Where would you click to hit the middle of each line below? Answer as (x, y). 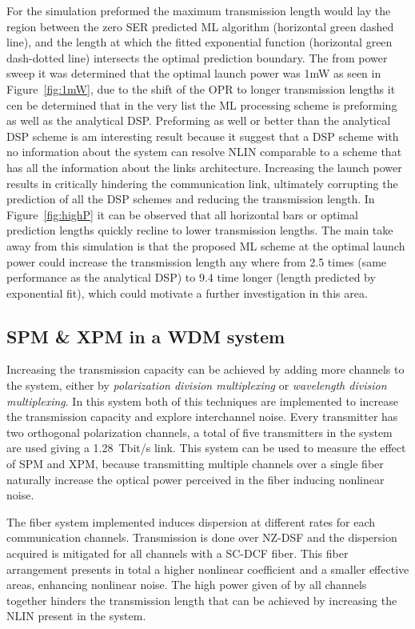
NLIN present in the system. (76, 616)
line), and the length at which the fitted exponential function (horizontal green (200, 42)
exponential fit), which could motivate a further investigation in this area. (187, 292)
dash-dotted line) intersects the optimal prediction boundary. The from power (197, 57)
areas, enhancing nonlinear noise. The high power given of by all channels (187, 585)
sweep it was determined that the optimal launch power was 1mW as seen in (194, 73)
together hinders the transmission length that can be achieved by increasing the (202, 600)
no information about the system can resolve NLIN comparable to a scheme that (204, 152)
